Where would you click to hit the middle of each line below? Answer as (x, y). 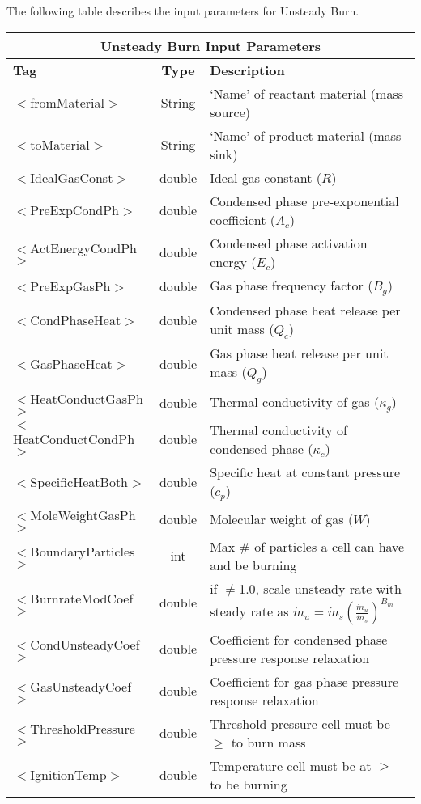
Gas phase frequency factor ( (291, 285)
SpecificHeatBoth (79, 481)
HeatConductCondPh (74, 439)
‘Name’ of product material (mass (306, 135)
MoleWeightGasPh (83, 514)
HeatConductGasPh (87, 398)
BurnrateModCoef (82, 598)
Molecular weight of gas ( (282, 518)
